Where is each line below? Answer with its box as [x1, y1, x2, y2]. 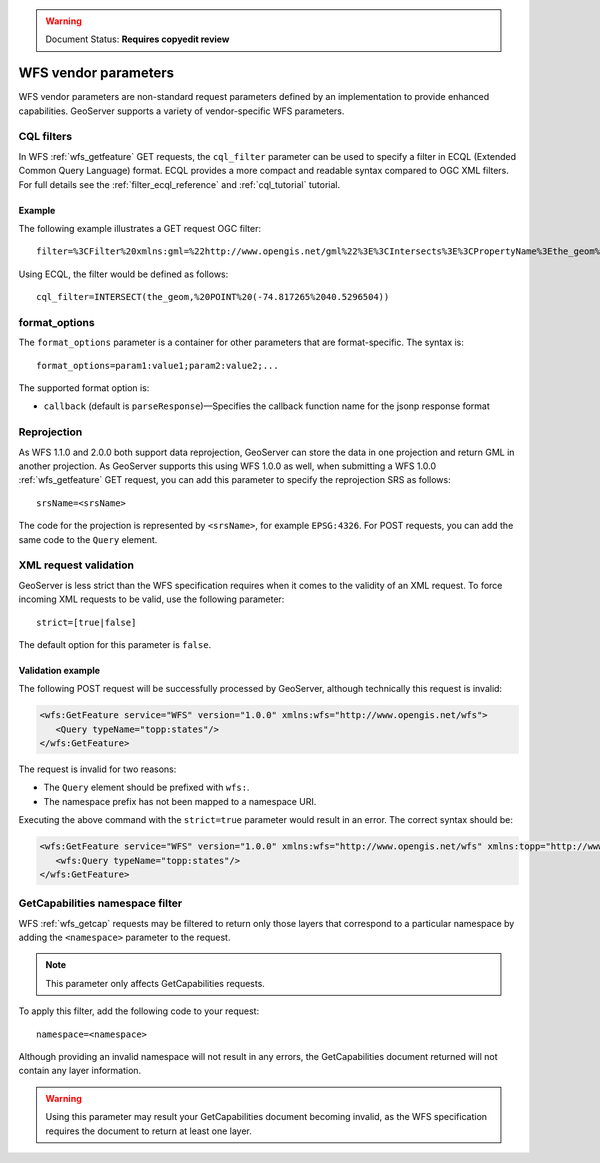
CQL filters [18, 130, 73, 144]
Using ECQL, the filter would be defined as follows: [18, 268, 229, 280]
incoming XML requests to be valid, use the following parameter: [18, 593, 285, 605]
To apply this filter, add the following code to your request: [18, 1005, 260, 1017]
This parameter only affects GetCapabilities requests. [45, 977, 265, 989]
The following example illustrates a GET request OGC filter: [18, 223, 262, 234]
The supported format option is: [18, 382, 150, 394]
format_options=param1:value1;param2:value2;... [36, 360, 279, 371]
